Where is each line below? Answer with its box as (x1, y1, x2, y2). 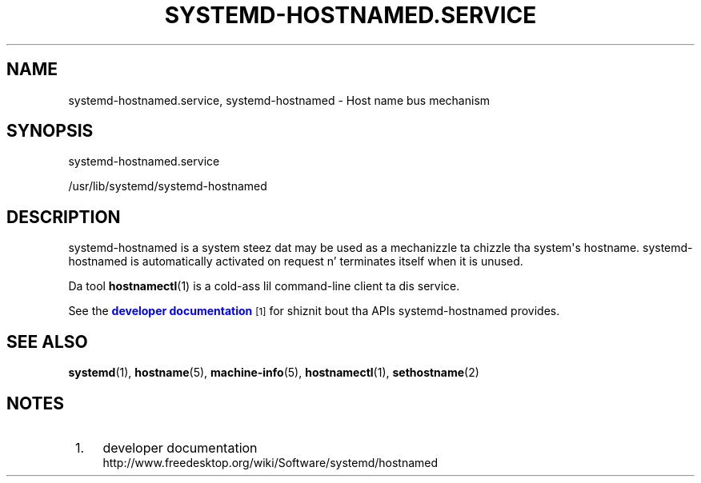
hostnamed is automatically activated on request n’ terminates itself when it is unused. (68, 254, 523, 269)
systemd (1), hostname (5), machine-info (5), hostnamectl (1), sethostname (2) (68, 365, 479, 380)
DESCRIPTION (6, 206, 121, 227)
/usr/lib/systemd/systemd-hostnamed (68, 179, 267, 194)
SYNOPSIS (6, 121, 94, 142)
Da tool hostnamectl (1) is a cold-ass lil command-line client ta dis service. (68, 279, 460, 293)
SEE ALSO (6, 331, 88, 352)
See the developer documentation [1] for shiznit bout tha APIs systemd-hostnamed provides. (68, 304, 560, 318)
